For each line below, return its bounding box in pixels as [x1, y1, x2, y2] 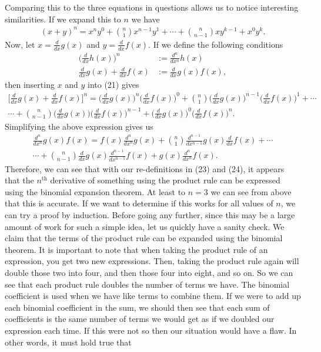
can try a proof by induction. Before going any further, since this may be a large [5, 208, 295, 221]
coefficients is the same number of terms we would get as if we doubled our [5, 312, 275, 325]
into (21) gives [88, 78, 139, 90]
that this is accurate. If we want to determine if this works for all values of [5, 197, 273, 209]
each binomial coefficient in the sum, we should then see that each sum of [5, 301, 270, 313]
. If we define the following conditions [148, 38, 283, 50]
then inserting [5, 78, 55, 90]
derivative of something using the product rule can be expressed [50, 174, 280, 186]
